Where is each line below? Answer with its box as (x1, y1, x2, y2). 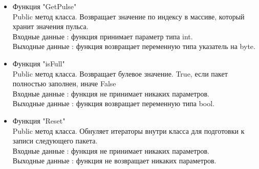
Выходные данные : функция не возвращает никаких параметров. (12, 155, 217, 166)
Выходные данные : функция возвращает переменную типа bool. (12, 98, 215, 109)
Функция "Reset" (12, 115, 66, 126)
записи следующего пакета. (12, 135, 98, 146)
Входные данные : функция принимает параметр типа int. (12, 31, 193, 41)
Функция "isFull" (12, 58, 65, 68)
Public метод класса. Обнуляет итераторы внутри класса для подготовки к (12, 125, 245, 136)
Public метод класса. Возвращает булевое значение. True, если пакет (12, 68, 228, 79)
